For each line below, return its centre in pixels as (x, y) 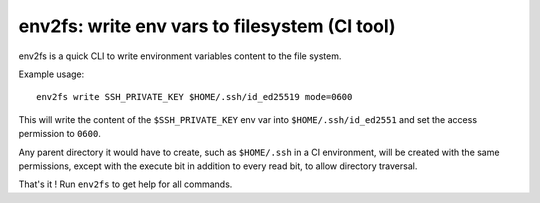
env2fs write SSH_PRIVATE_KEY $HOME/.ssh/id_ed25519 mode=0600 (194, 97)
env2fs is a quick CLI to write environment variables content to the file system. (180, 56)
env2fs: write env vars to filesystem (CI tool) (207, 26)
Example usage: (51, 74)
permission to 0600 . (60, 134)
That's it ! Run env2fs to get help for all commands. (125, 184)
